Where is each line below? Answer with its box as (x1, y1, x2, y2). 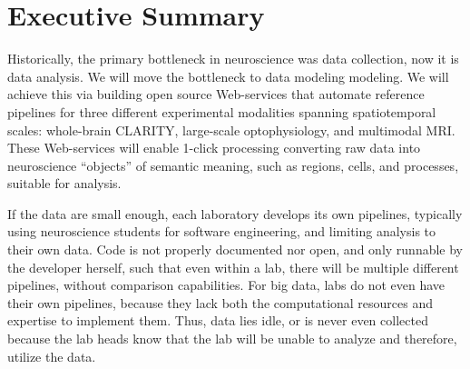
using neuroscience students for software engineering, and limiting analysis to (7, 222, 436, 241)
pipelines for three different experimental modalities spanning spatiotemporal (7, 102, 436, 121)
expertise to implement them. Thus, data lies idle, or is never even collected (7, 311, 428, 330)
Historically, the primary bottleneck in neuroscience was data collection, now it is (7, 49, 459, 68)
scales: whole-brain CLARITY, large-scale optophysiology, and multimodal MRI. (7, 120, 455, 139)
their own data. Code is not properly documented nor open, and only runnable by (7, 240, 464, 259)
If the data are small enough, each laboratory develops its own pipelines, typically (7, 204, 463, 223)
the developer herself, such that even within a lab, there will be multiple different (7, 257, 459, 276)
